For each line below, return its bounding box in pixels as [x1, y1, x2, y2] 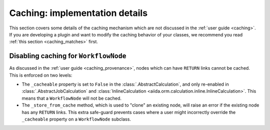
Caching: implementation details [9, 7, 147, 18]
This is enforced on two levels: [9, 72, 72, 78]
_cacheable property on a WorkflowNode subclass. [21, 116, 131, 122]
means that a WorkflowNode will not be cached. [21, 95, 122, 101]
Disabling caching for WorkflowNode [9, 52, 126, 60]
